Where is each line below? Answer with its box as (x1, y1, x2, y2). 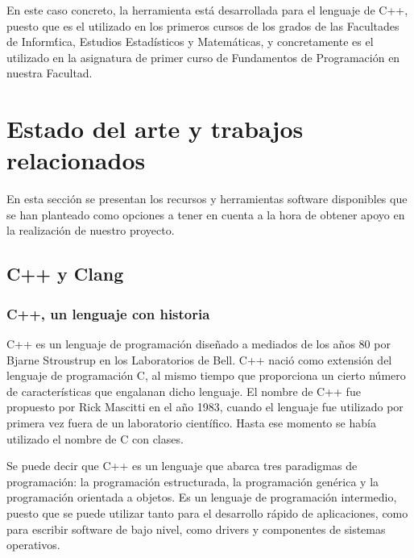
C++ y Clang (6, 261, 124, 286)
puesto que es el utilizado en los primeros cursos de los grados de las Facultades (6, 17, 400, 34)
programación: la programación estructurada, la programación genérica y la (6, 473, 379, 489)
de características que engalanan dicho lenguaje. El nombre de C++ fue (6, 382, 361, 399)
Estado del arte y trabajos (6, 112, 304, 145)
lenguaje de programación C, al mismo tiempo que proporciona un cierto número (6, 367, 406, 384)
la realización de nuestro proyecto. (6, 222, 175, 239)
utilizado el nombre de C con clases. (6, 430, 184, 447)
